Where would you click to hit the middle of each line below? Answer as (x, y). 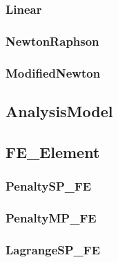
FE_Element (53, 151)
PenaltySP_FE (49, 186)
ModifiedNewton (53, 72)
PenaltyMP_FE (51, 217)
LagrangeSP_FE (53, 249)
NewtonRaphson (52, 41)
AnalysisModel (59, 111)
